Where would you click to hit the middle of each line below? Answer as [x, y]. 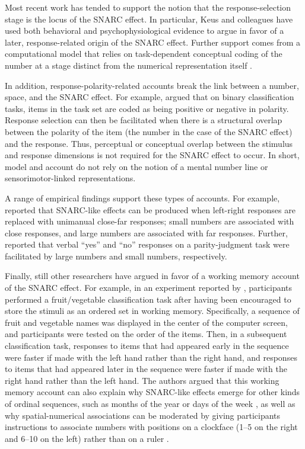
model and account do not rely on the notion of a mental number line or [136, 166]
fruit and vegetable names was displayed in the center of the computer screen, [146, 322]
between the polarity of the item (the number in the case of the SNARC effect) [149, 131]
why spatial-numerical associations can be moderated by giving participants [143, 415]
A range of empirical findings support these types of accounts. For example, [142, 198]
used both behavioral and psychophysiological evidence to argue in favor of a [144, 31]
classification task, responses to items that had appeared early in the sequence [147, 346]
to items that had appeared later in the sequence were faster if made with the [146, 369]
